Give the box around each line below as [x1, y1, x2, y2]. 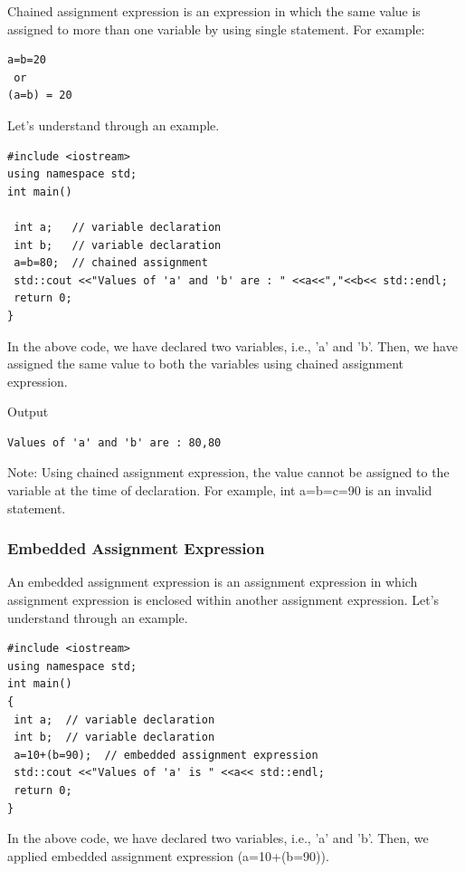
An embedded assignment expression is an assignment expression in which [7, 572, 418, 591]
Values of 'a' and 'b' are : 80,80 [7, 436, 222, 449]
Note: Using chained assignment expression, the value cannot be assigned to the [7, 463, 450, 482]
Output [7, 402, 49, 421]
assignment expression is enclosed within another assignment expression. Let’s [7, 590, 440, 609]
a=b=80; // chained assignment [14, 256, 208, 270]
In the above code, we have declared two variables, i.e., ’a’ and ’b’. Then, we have [7, 336, 458, 355]
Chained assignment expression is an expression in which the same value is [7, 2, 421, 20]
